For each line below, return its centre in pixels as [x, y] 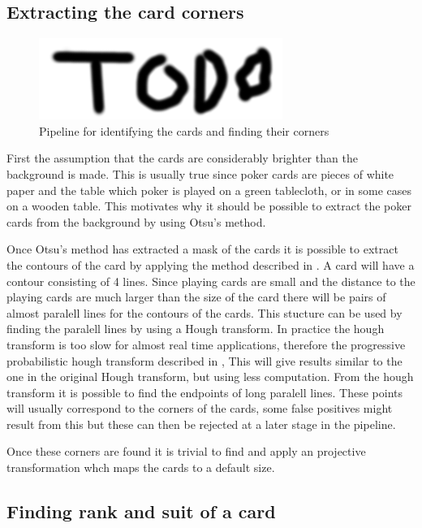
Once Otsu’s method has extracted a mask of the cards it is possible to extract [202, 249]
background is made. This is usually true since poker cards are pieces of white [200, 173]
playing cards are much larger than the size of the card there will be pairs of [196, 297]
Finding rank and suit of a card [141, 511]
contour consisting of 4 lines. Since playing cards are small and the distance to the [211, 281]
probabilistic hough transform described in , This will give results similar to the [205, 360]
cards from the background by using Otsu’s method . [136, 221]
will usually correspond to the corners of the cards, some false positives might [200, 408]
